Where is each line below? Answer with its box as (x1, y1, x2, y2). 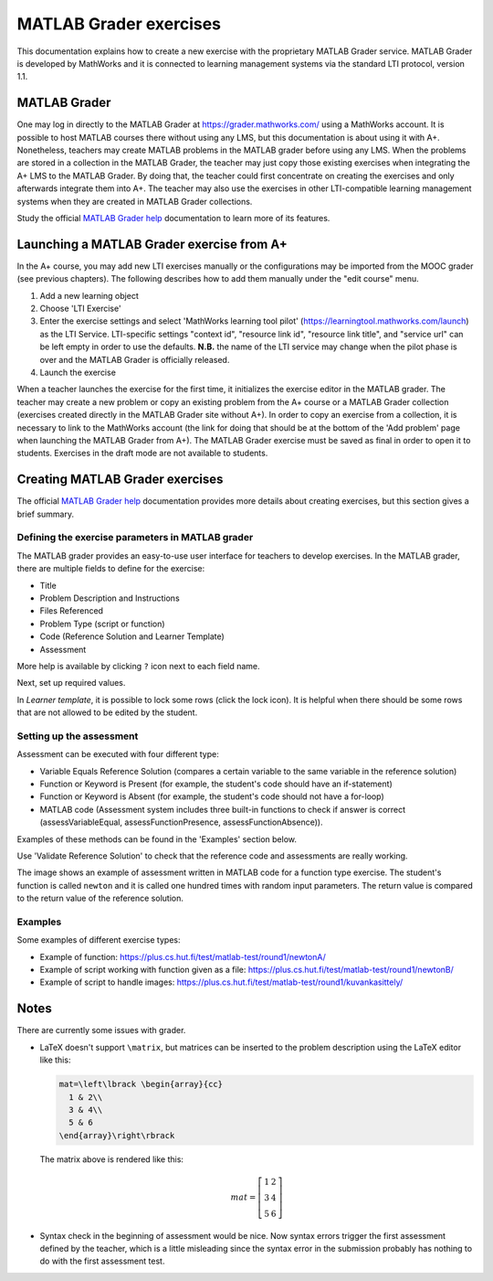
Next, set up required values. (16, 678, 126, 689)
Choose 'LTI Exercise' (39, 303, 122, 315)
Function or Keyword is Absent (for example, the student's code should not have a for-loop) (39, 791, 385, 802)
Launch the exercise (39, 367, 116, 378)
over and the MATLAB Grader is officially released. (39, 354, 230, 365)
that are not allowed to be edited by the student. (16, 707, 198, 718)
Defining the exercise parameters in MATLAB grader (16, 531, 254, 544)
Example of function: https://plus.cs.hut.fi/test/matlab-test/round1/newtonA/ (39, 951, 326, 962)
